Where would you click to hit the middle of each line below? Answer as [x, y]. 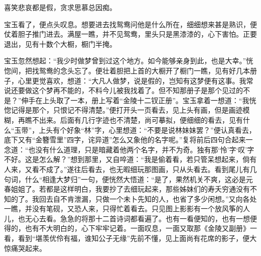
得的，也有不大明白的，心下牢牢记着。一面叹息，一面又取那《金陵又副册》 [127, 228]
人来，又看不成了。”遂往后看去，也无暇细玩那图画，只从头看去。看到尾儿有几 [130, 169]
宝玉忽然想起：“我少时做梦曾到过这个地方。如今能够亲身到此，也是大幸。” [125, 61]
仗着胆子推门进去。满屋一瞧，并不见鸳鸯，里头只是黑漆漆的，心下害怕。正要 [130, 34]
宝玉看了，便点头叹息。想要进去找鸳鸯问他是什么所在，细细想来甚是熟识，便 [130, 24]
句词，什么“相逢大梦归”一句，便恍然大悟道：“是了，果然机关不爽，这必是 [125, 179]
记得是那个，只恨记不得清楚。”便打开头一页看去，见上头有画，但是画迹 [127, 110]
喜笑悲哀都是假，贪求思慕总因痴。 [60, 7]
